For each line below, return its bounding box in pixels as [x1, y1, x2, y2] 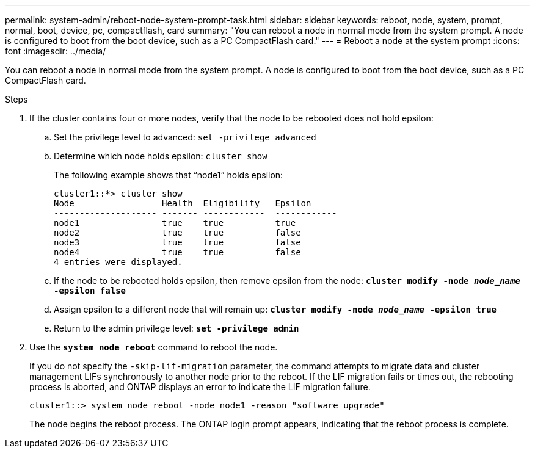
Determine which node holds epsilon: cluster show [54, 151, 267, 161]
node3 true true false [54, 237, 301, 247]
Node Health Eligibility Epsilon [54, 198, 311, 208]
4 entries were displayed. [54, 257, 183, 267]
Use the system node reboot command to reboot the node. [29, 342, 278, 352]
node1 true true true [54, 218, 296, 228]
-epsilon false [54, 286, 126, 295]
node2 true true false [54, 228, 301, 237]
